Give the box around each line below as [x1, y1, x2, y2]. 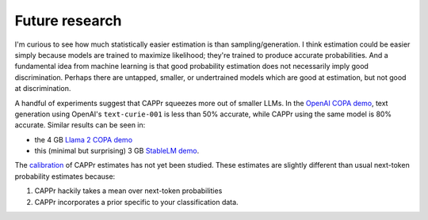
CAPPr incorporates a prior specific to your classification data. [34, 197, 239, 207]
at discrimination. [14, 84, 71, 93]
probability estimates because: [14, 171, 116, 181]
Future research [14, 12, 122, 29]
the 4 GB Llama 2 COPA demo [34, 135, 133, 144]
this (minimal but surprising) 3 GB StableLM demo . [34, 146, 200, 156]
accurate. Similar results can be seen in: [14, 120, 146, 130]
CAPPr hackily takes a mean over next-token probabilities [34, 186, 223, 195]
